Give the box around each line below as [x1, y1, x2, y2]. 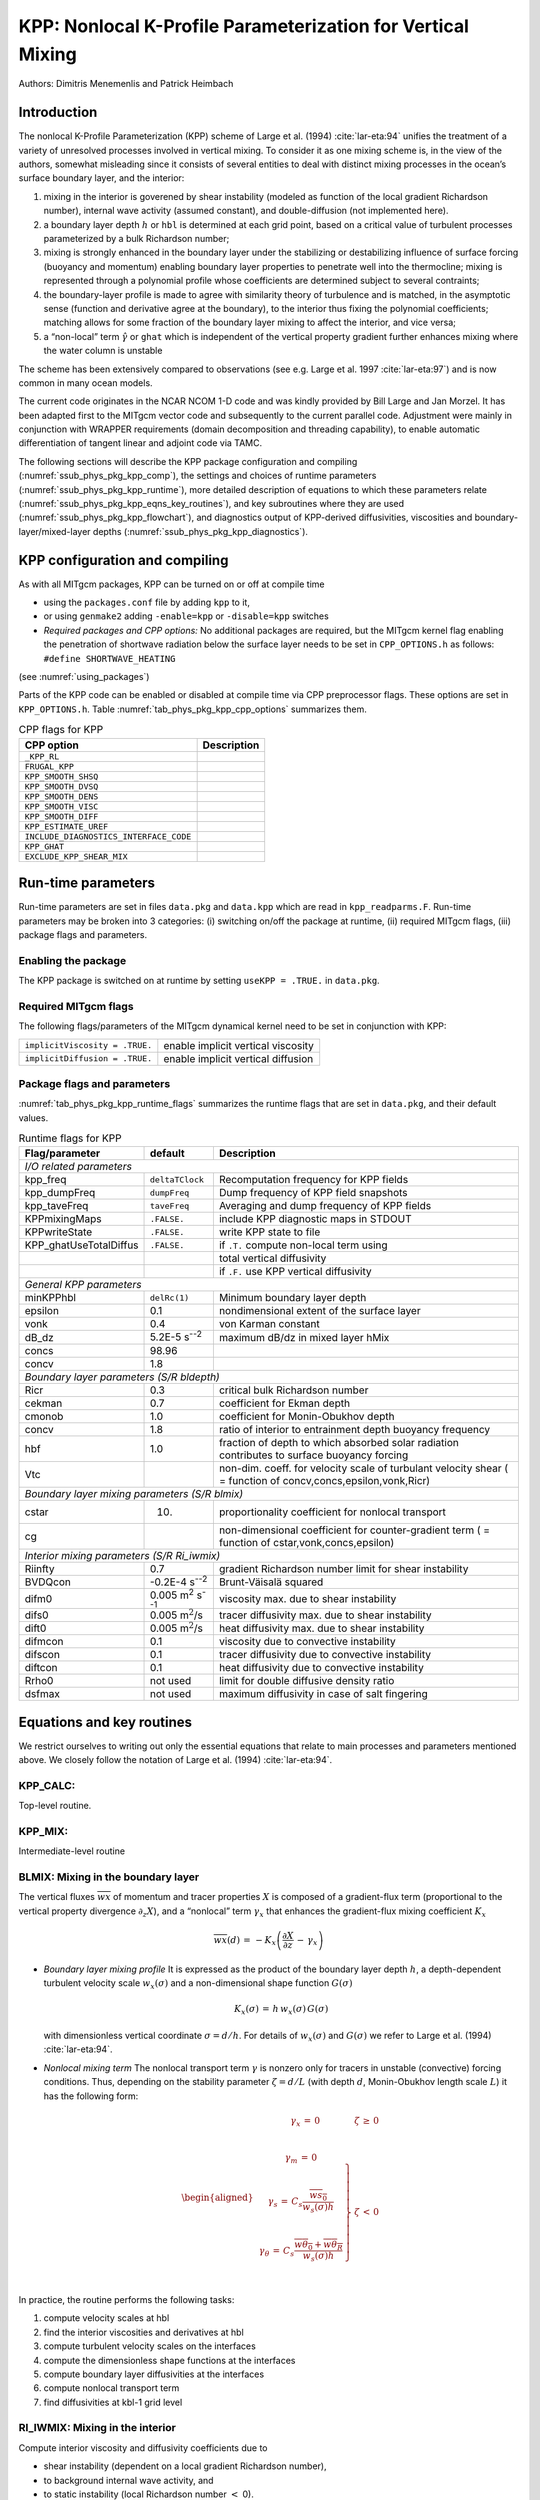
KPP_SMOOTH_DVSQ [24, 781, 99, 792]
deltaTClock [150, 1174, 205, 1185]
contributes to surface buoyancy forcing [218, 1448, 409, 1462]
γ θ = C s [258, 2245, 295, 2259]
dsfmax [24, 1687, 60, 1701]
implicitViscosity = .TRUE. [24, 1040, 153, 1051]
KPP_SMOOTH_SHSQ [24, 771, 99, 782]
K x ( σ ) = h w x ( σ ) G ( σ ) [233, 2003, 329, 2017]
